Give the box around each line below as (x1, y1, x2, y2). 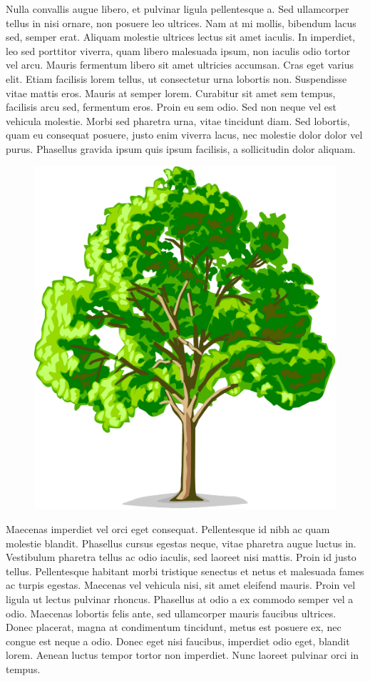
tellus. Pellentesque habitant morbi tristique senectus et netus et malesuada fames (6, 563, 364, 578)
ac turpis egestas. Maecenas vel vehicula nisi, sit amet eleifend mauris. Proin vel (6, 577, 356, 592)
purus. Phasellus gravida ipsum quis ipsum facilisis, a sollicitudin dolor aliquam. (6, 141, 356, 156)
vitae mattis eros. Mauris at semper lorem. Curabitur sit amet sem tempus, (6, 85, 336, 100)
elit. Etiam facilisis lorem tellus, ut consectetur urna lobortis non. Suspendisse (6, 71, 347, 86)
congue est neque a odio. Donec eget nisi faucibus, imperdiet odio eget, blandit (6, 633, 350, 648)
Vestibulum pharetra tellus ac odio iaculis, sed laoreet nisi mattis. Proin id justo (6, 550, 356, 565)
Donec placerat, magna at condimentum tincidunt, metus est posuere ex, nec (6, 620, 341, 635)
